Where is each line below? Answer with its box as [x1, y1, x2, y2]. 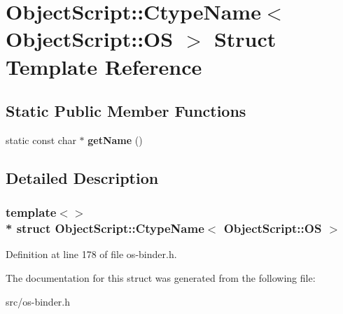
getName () [87, 132, 143, 147]
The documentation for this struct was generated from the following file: [6, 271, 316, 285]
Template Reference [6, 52, 202, 80]
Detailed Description [6, 166, 159, 188]
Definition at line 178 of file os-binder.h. [6, 247, 177, 262]
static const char [6, 132, 76, 147]
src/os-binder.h [6, 294, 71, 308]
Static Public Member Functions [6, 100, 246, 122]
